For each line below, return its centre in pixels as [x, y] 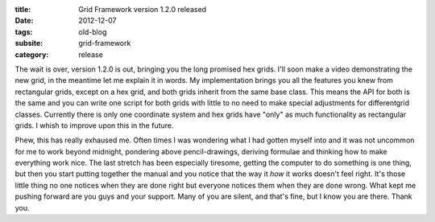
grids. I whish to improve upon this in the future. [94, 125]
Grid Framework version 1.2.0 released [143, 9]
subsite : [29, 43]
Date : [24, 21]
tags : [24, 31]
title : [23, 9]
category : [32, 54]
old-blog [93, 31]
